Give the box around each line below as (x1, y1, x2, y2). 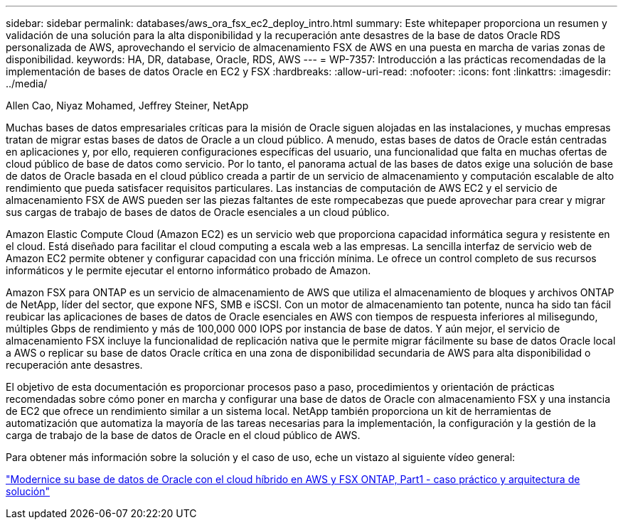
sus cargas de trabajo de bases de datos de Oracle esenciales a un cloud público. (6, 206, 390, 218)
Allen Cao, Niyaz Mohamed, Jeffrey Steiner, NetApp (6, 99, 249, 112)
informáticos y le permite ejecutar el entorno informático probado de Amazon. (6, 264, 371, 276)
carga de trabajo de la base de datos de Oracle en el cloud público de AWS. (6, 429, 361, 441)
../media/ (6, 77, 48, 90)
